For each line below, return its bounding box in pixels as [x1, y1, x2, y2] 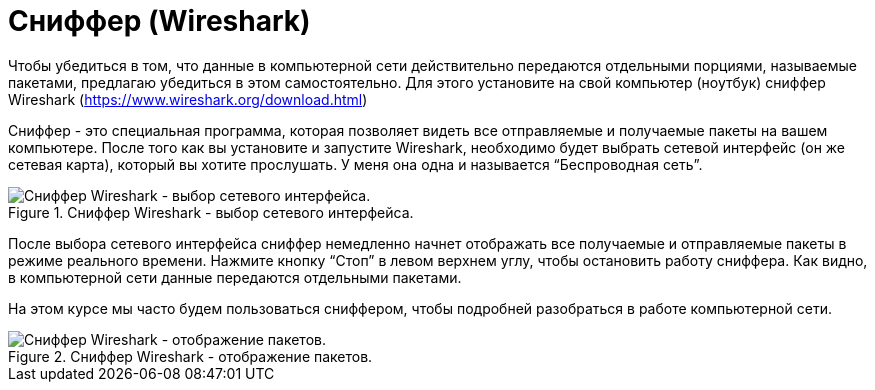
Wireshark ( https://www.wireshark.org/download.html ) [8, 90, 368, 108]
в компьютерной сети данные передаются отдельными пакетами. [8, 268, 462, 286]
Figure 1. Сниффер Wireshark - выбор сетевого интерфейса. [8, 203, 414, 221]
